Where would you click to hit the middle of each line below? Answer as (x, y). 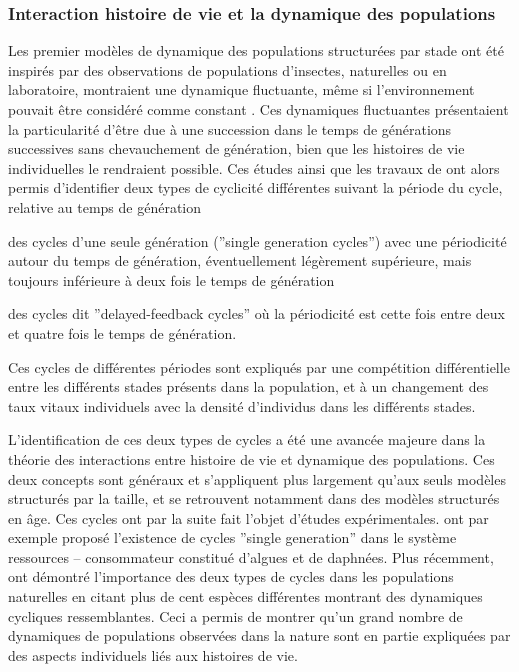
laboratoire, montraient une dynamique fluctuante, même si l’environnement (241, 89)
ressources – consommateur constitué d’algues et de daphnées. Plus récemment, (251, 556)
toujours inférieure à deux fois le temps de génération (171, 279)
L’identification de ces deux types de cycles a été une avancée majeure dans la (247, 439)
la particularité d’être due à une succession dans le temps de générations (230, 128)
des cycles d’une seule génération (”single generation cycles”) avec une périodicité (257, 240)
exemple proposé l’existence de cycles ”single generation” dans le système (232, 537)
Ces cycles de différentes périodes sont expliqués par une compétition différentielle (259, 366)
